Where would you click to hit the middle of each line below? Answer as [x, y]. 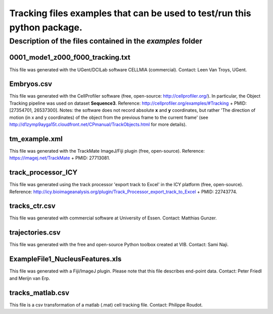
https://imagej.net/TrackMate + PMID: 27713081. [60, 158]
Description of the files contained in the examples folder [106, 41]
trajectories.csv [35, 233]
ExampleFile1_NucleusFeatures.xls [65, 259]
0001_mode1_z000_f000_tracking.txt [70, 57]
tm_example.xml [36, 139]
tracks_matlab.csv [39, 293]
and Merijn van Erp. [30, 278]
